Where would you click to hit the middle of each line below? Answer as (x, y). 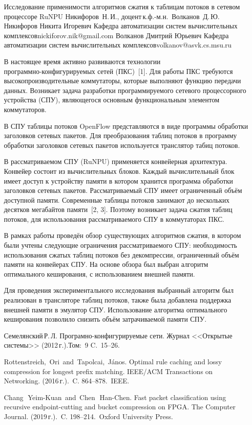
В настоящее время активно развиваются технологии (82, 61)
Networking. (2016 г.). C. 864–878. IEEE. (67, 381)
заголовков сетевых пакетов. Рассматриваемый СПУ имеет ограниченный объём (123, 190)
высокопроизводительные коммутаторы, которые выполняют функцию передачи (123, 81)
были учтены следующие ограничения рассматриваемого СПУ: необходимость (121, 245)
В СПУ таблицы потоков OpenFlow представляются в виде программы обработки (126, 126)
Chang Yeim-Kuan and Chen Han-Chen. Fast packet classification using (115, 397)
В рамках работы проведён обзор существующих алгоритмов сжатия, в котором (123, 235)
